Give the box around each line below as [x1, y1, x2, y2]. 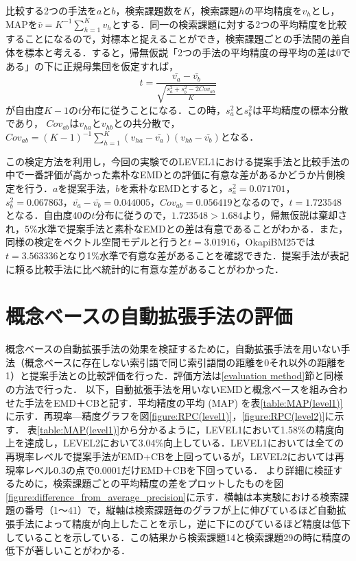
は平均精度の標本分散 [252, 102, 348, 117]
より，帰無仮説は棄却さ [242, 208, 348, 222]
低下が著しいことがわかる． [5, 543, 130, 558]
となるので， [232, 194, 289, 208]
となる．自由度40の [5, 208, 92, 222]
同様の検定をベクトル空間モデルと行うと [5, 235, 188, 249]
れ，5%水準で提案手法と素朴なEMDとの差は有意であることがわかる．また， [5, 221, 348, 235]
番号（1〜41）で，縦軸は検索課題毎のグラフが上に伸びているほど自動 [24, 503, 337, 517]
